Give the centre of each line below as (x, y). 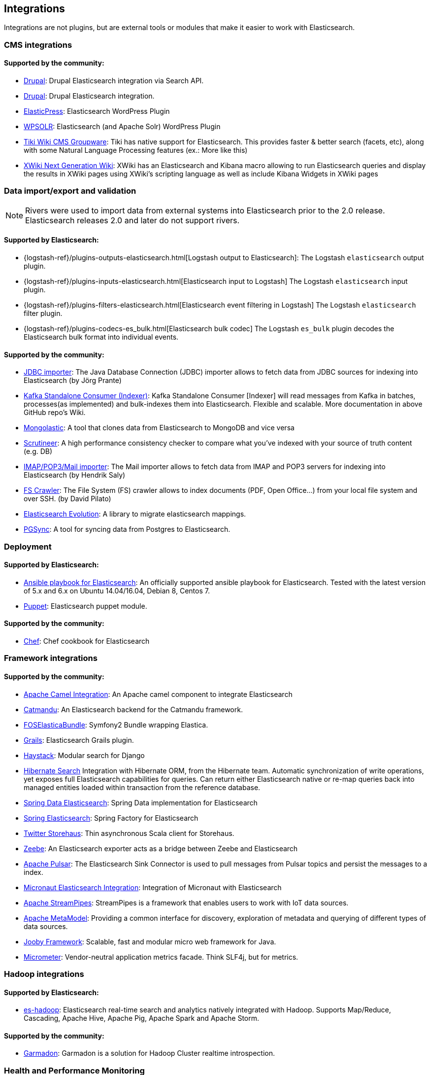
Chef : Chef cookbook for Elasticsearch (87, 641)
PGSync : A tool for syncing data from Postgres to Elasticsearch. (127, 529)
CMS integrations (38, 45)
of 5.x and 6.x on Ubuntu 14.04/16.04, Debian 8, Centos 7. (117, 590)
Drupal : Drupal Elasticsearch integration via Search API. (114, 81)
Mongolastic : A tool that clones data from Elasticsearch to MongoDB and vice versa (159, 428)
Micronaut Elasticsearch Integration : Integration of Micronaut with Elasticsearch (153, 887)
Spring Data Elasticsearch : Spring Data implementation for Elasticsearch (141, 802)
